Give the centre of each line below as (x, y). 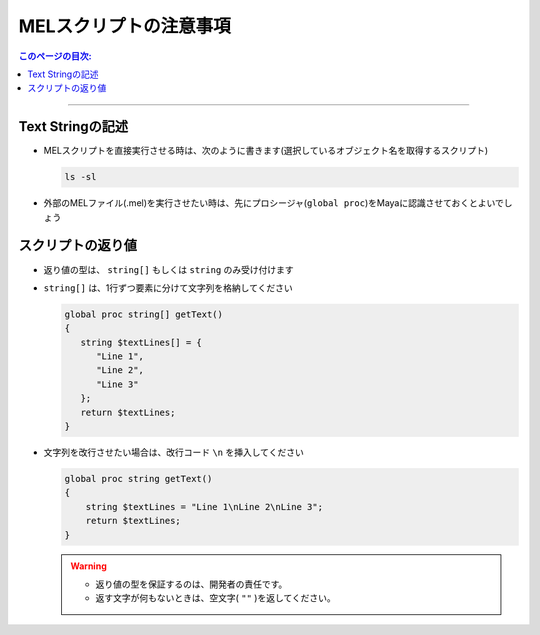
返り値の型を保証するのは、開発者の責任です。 (191, 584)
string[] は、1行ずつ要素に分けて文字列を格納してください (168, 287)
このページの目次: (55, 56)
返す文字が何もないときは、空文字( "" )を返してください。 (216, 598)
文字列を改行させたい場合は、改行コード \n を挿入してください (173, 452)
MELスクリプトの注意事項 (124, 26)
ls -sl (80, 177)
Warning (88, 566)
